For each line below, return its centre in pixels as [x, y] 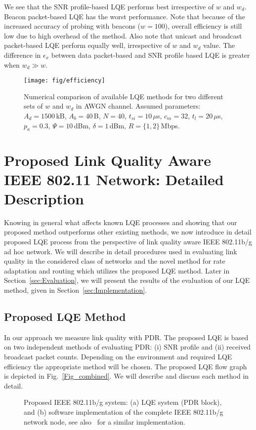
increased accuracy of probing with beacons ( [72, 26]
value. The [219, 45]
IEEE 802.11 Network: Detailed [114, 179]
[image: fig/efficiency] [64, 81]
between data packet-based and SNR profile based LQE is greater [150, 55]
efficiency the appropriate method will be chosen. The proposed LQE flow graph [126, 366]
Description [44, 198]
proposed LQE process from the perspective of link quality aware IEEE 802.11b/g [128, 242]
